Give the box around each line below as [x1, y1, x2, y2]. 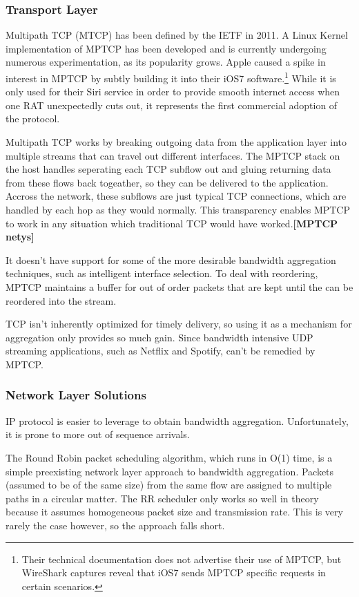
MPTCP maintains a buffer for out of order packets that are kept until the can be [6, 279, 353, 294]
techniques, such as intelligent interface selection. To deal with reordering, [6, 266, 318, 281]
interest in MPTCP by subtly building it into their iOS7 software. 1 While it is [6, 69, 336, 85]
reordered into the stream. [6, 293, 117, 307]
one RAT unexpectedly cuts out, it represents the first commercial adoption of [6, 97, 338, 112]
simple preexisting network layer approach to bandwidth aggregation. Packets [6, 464, 334, 478]
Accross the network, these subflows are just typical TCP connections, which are [6, 189, 347, 203]
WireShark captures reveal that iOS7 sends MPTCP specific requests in [21, 565, 326, 580]
